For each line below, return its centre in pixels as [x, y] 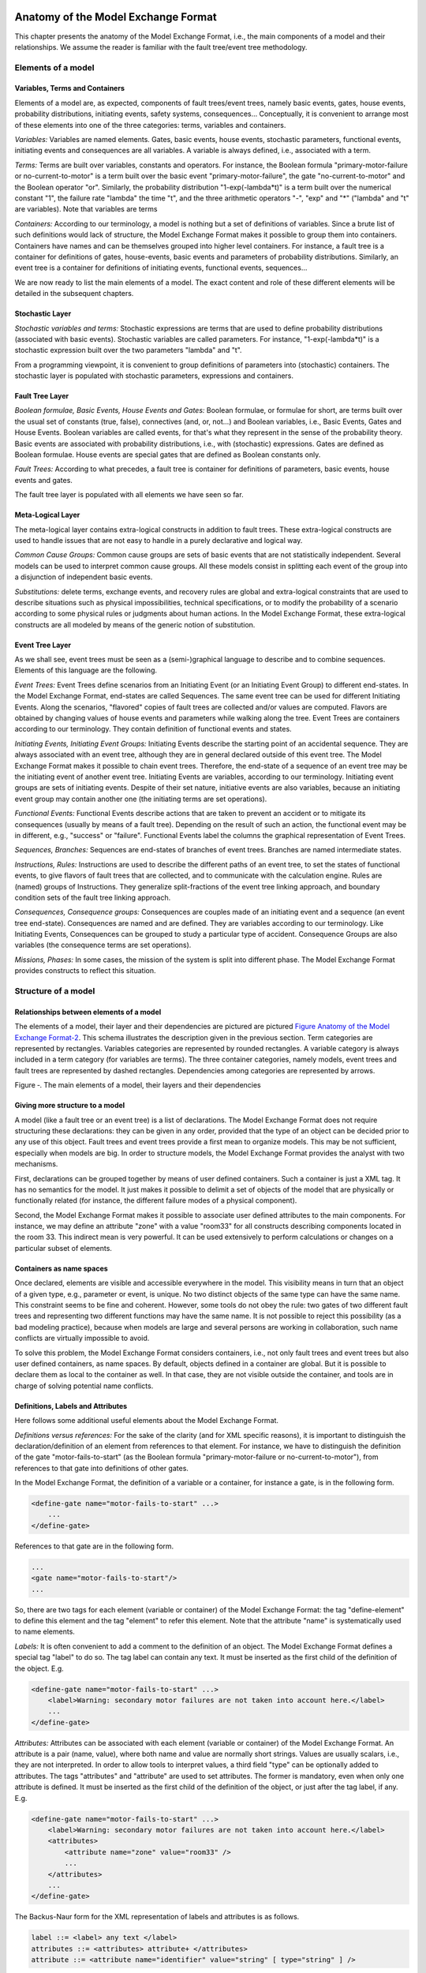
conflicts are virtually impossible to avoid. [82, 1338]
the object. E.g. [39, 1668]
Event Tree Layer [43, 645]
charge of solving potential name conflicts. [84, 1386]
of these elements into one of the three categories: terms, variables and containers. [150, 125]
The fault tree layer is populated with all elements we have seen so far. [129, 495]
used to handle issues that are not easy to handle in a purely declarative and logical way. [159, 540]
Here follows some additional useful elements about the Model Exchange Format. [147, 1421]
